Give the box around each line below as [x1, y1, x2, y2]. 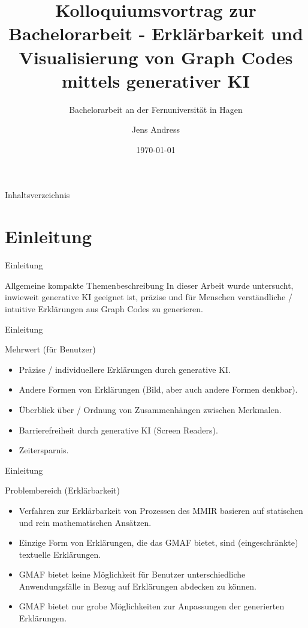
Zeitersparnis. [19, 444, 69, 456]
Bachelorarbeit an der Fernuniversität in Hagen [69, 103, 243, 115]
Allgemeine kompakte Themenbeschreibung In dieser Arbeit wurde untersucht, [5, 279, 294, 291]
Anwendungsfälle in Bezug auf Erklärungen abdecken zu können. [19, 579, 256, 592]
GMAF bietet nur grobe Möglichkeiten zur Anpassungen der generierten [19, 600, 285, 612]
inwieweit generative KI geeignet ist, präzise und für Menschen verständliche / [5, 291, 292, 303]
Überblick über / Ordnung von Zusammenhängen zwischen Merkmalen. [19, 403, 282, 415]
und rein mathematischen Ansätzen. [19, 516, 152, 528]
